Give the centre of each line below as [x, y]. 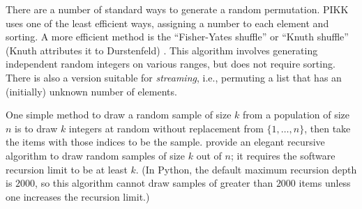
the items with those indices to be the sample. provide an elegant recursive [165, 142]
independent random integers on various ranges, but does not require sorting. [171, 64]
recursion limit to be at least [67, 169]
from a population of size [296, 115]
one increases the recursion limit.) [78, 196]
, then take [327, 128]
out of [209, 155]
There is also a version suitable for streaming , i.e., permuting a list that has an [174, 77]
